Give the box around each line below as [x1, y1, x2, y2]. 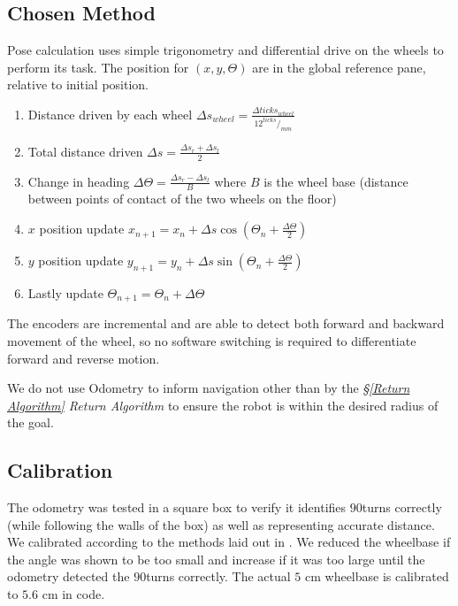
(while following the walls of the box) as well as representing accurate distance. [7, 515, 435, 533]
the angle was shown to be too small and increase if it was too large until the [7, 549, 425, 568]
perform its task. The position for [7, 58, 189, 76]
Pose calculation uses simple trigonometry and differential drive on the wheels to [7, 41, 444, 59]
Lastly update [27, 283, 103, 302]
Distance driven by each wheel [27, 104, 193, 123]
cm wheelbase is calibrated [305, 567, 449, 586]
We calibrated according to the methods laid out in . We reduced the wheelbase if [7, 533, 451, 551]
